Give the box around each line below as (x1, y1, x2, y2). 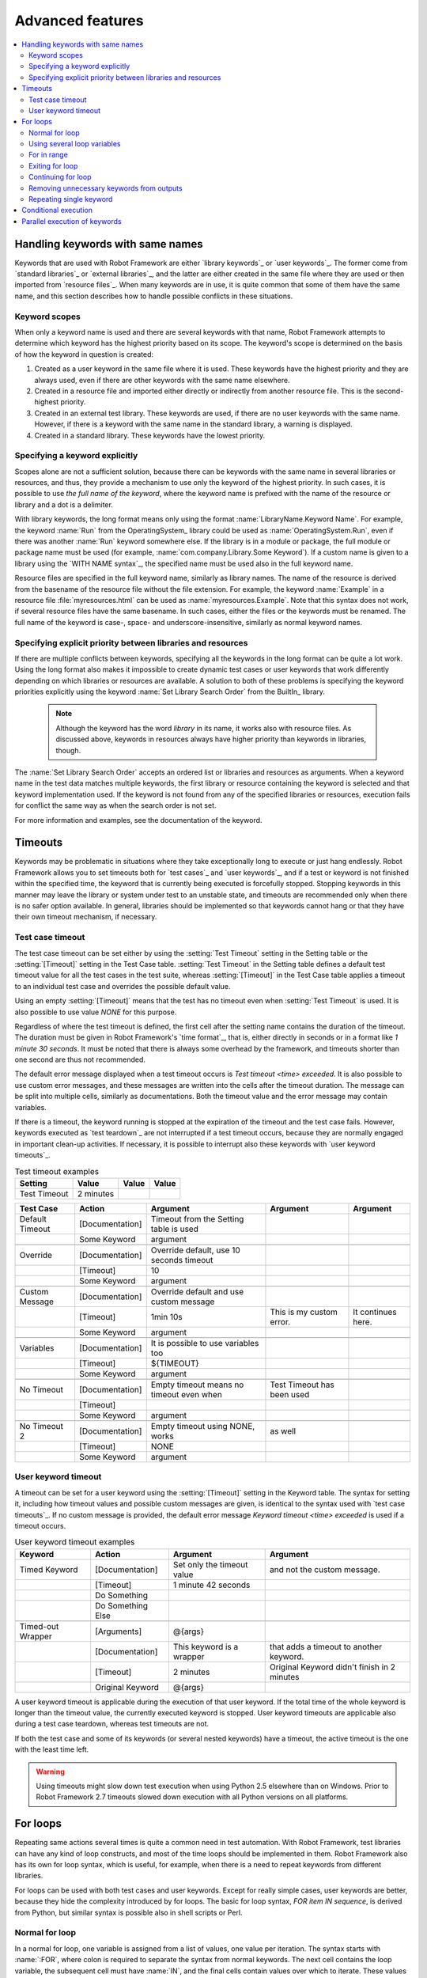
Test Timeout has (270, 1379, 335, 1390)
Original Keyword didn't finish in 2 (269, 1662, 395, 1673)
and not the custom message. (269, 1563, 381, 1574)
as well (270, 1425, 297, 1436)
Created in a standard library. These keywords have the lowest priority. (34, 430, 266, 440)
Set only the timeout (172, 1559, 248, 1570)
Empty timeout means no (150, 1379, 244, 1390)
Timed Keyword (19, 1563, 78, 1574)
